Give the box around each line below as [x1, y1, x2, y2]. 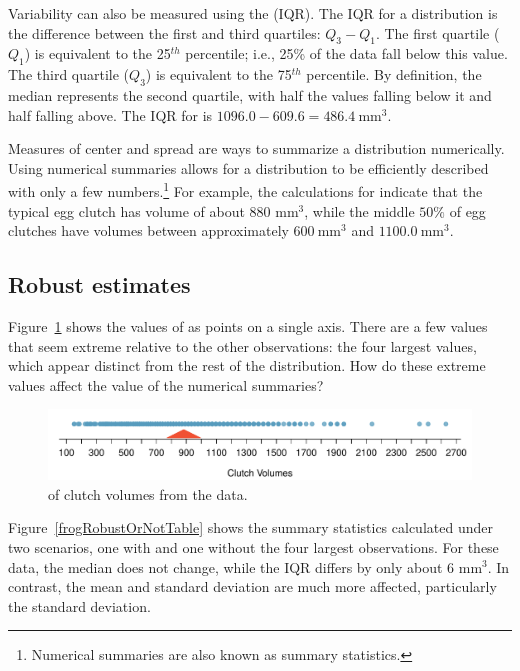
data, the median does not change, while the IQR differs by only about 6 [8, 556, 455, 577]
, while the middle [304, 200, 415, 221]
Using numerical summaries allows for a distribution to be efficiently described [8, 157, 489, 178]
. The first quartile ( [375, 22, 500, 43]
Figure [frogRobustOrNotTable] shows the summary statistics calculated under [8, 517, 493, 538]
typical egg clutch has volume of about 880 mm [8, 200, 299, 221]
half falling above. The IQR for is [8, 104, 213, 125]
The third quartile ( [8, 64, 130, 85]
